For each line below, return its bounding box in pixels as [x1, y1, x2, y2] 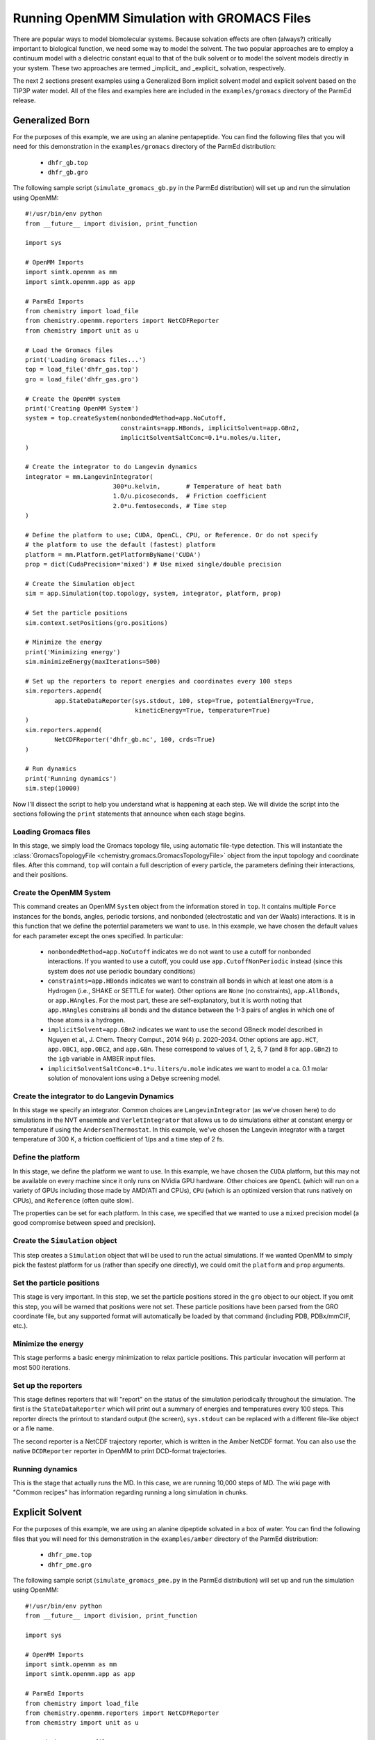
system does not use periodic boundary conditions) [47, 967, 196, 975]
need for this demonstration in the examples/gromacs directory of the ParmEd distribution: [12, 143, 276, 151]
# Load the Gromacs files [25, 346, 114, 354]
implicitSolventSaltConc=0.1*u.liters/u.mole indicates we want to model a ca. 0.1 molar [47, 1064, 328, 1073]
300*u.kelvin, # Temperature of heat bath [112, 482, 282, 491]
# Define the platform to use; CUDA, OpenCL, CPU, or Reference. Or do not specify [25, 531, 319, 539]
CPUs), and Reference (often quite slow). [12, 1196, 134, 1204]
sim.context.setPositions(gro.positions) [25, 619, 168, 626]
